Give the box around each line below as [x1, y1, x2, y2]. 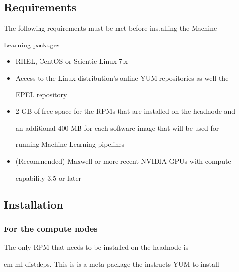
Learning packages [4, 39, 60, 49]
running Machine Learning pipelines [15, 139, 124, 149]
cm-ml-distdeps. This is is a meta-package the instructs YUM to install [4, 258, 219, 269]
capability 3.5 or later [15, 172, 81, 182]
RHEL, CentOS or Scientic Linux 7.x [15, 56, 128, 66]
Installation [4, 196, 63, 212]
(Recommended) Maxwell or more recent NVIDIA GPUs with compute [15, 155, 231, 166]
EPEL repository [15, 89, 67, 99]
